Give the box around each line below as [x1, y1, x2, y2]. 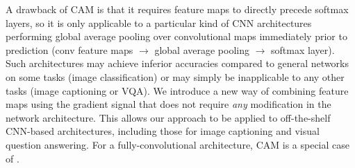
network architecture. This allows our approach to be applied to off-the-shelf [6, 110, 331, 124]
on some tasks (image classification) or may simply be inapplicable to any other [6, 69, 345, 84]
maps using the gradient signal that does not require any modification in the [6, 97, 331, 111]
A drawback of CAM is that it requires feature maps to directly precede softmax [6, 2, 349, 16]
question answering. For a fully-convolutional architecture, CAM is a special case [6, 137, 350, 151]
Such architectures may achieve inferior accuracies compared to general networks [6, 56, 349, 71]
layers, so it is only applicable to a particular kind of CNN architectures [6, 15, 312, 30]
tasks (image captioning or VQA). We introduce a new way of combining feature [6, 83, 349, 97]
